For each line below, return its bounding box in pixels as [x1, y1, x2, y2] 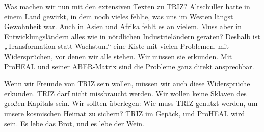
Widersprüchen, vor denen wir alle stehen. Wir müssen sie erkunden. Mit [4, 50, 232, 61]
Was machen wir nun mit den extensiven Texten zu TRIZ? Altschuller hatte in [4, 1, 250, 11]
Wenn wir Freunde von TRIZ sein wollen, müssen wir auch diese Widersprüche [4, 78, 250, 89]
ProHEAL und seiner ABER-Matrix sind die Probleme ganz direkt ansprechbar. [4, 61, 254, 71]
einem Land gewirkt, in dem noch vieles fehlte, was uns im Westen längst [4, 11, 233, 21]
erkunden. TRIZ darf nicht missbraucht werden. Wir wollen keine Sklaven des [4, 88, 247, 98]
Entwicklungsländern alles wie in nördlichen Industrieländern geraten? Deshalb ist [4, 31, 260, 41]
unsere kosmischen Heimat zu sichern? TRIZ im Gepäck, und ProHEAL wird [4, 108, 245, 118]
